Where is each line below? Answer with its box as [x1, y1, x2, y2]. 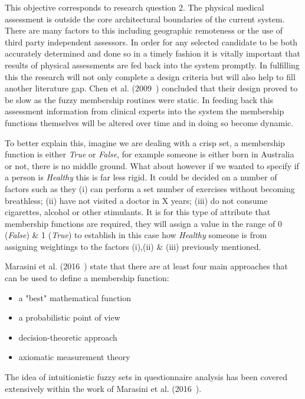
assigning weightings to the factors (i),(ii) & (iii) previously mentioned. [5, 240, 261, 252]
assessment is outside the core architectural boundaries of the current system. [5, 12, 285, 25]
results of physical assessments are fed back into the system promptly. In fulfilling [5, 58, 300, 71]
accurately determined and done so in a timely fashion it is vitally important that [5, 47, 300, 60]
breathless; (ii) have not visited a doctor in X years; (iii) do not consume [5, 194, 268, 206]
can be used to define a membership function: [5, 272, 169, 284]
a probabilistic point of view [18, 311, 120, 324]
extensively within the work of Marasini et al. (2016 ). [5, 382, 202, 394]
